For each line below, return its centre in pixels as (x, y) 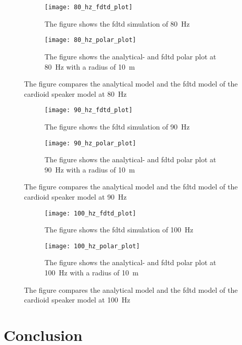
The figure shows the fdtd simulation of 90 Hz (117, 126)
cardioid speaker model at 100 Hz (77, 300)
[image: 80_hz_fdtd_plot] (89, 7)
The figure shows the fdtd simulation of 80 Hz (117, 23)
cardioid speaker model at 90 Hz (75, 196)
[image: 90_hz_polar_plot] (90, 143)
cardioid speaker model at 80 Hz (75, 93)
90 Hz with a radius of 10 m (90, 169)
